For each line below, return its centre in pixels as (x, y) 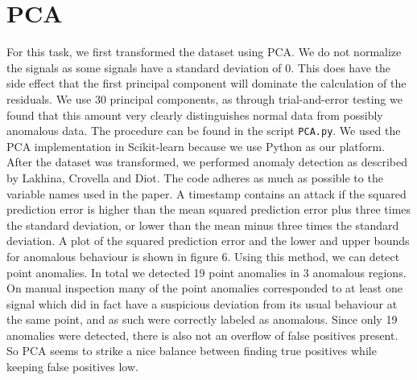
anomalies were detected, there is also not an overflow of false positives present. (202, 335)
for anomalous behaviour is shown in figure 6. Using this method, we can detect (203, 256)
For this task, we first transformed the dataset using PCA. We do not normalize (204, 52)
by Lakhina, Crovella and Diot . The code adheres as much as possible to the (195, 177)
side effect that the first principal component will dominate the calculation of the (206, 83)
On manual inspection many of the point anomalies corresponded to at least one (204, 288)
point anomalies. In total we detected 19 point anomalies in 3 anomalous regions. (206, 272)
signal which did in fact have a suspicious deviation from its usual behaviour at (202, 303)
